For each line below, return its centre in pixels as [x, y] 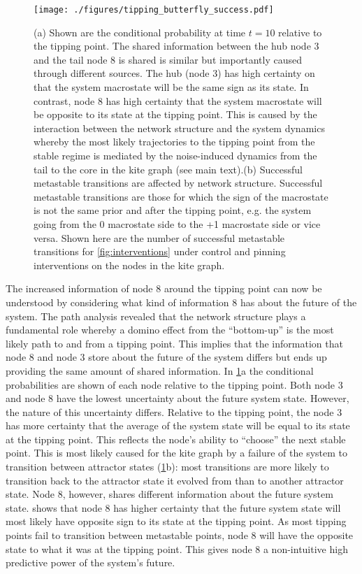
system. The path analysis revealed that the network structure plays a [156, 316]
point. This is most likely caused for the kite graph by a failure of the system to [177, 453]
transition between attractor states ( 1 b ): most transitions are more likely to [167, 467]
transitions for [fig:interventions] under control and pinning [160, 251]
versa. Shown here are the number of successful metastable [159, 237]
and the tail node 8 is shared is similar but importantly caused [168, 59]
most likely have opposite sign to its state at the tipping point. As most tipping [176, 521]
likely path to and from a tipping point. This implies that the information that [174, 343]
